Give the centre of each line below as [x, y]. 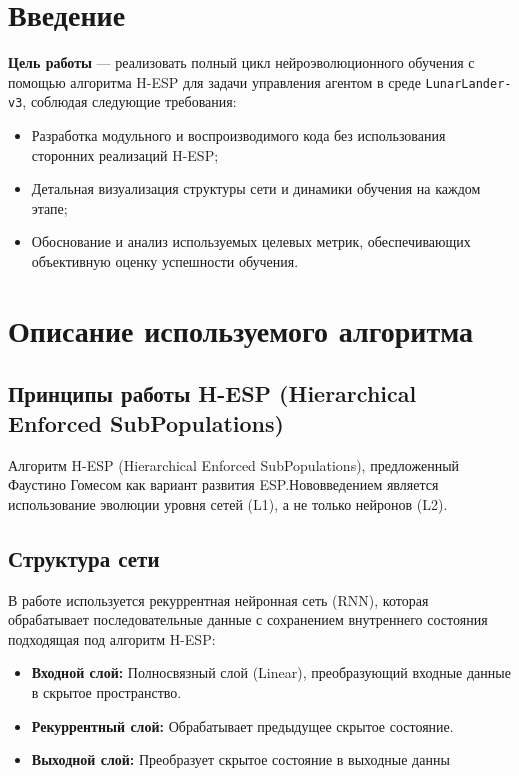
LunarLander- [468, 83]
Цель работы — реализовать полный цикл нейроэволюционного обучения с [241, 62]
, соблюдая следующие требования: [129, 101]
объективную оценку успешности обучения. [165, 261]
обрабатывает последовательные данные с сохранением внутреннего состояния [248, 619]
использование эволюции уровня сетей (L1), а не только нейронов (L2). [228, 503]
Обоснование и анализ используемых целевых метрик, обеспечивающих [251, 241]
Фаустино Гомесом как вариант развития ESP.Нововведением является [223, 484]
